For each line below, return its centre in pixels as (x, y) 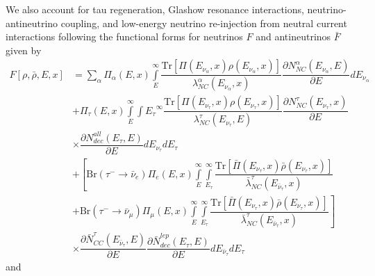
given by (24, 50)
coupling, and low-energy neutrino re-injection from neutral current (204, 23)
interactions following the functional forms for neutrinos (124, 36)
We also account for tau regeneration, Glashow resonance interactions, (155, 9)
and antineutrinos (293, 36)
